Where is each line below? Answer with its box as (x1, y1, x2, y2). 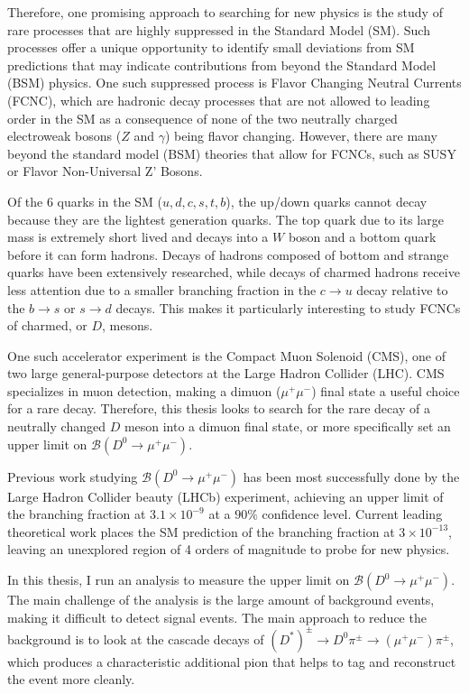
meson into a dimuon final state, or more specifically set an (124, 417, 451, 436)
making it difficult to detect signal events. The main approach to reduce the (7, 607, 427, 626)
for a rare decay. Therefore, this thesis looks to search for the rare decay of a (7, 399, 430, 418)
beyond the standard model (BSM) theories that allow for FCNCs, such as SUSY (7, 143, 456, 162)
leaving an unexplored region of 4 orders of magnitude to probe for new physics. (7, 540, 450, 559)
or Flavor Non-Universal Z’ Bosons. (7, 162, 203, 180)
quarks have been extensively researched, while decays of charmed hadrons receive (7, 263, 460, 282)
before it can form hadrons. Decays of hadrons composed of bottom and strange (7, 245, 449, 264)
